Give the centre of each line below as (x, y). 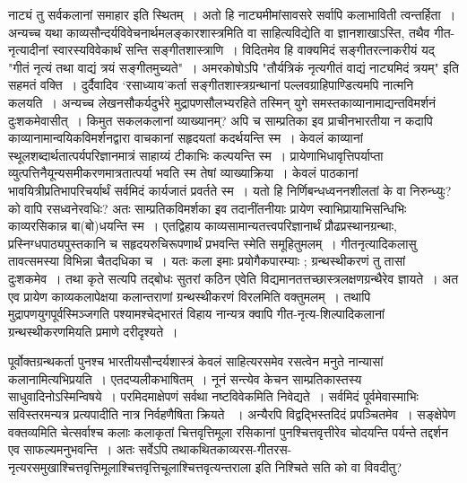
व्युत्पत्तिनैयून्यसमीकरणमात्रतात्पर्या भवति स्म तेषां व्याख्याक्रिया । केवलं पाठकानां (183, 173)
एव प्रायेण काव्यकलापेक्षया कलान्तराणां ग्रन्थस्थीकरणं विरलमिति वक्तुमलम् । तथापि (190, 296)
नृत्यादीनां (28, 50)
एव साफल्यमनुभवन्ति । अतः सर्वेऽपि (88, 449)
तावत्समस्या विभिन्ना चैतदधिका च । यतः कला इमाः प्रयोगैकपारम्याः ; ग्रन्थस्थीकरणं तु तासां (207, 261)
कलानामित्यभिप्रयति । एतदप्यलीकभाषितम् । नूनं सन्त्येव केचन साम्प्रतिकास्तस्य (185, 378)
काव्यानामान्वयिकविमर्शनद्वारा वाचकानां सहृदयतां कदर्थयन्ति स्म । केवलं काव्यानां (186, 138)
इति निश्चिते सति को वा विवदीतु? (329, 466)
